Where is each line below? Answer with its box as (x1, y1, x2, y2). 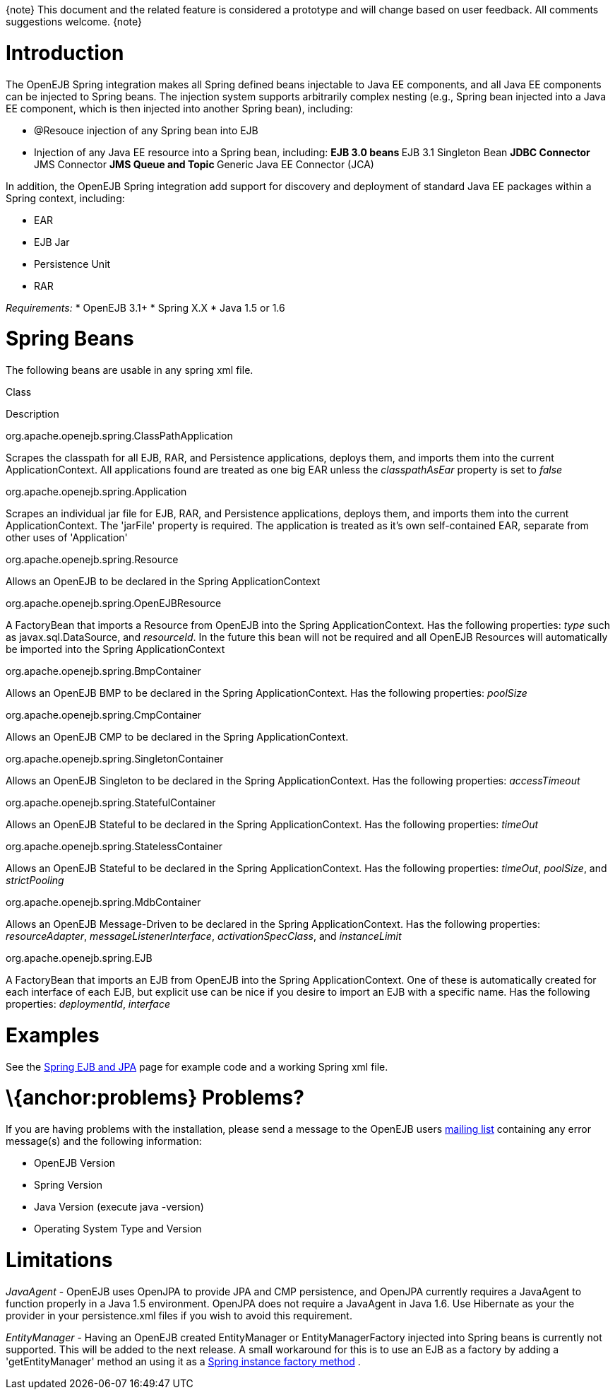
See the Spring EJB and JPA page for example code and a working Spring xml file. (6, 1060, 388, 1073)
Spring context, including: (6, 192, 125, 204)
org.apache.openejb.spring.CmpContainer (6, 709, 202, 721)
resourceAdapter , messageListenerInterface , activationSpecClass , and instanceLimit (6, 930, 402, 942)
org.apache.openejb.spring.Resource (6, 553, 179, 565)
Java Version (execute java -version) (34, 1201, 204, 1213)
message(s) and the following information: (6, 1135, 202, 1147)
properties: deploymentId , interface (6, 998, 171, 1010)
